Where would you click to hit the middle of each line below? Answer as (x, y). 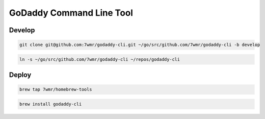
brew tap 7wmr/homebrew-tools (56, 90)
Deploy (20, 75)
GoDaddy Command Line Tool (71, 13)
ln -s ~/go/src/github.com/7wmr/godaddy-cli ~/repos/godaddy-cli (100, 59)
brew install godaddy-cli (51, 104)
